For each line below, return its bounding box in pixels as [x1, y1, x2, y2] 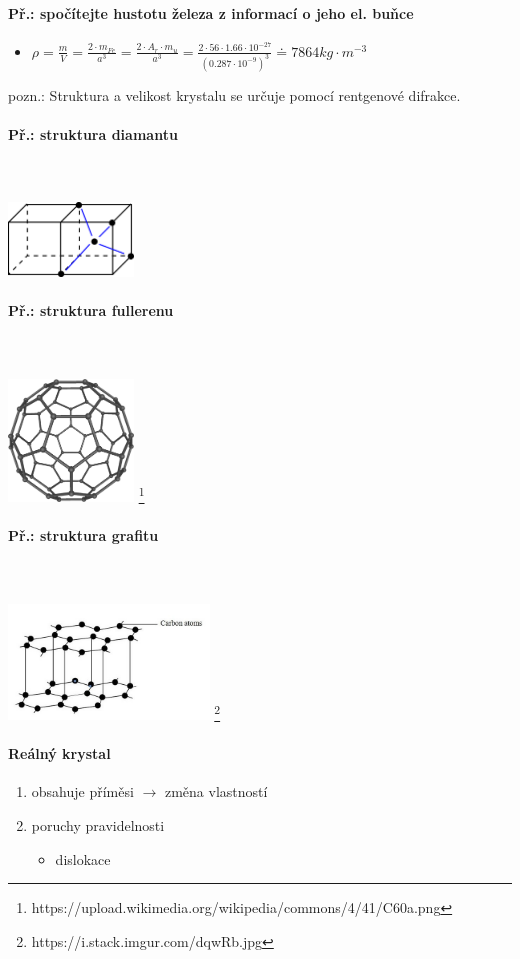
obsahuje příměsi [31, 781, 134, 802]
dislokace [55, 848, 111, 869]
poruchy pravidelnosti [31, 815, 165, 836]
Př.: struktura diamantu [8, 123, 178, 144]
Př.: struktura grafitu [8, 525, 159, 546]
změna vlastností [164, 781, 268, 802]
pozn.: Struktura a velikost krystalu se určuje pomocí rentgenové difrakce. [8, 84, 461, 105]
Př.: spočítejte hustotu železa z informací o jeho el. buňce [8, 2, 414, 23]
